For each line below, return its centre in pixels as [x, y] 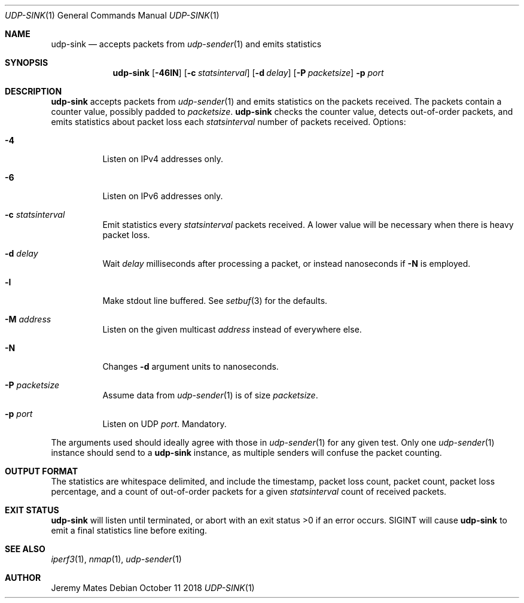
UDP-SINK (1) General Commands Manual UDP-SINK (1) [112, 15]
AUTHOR [23, 578]
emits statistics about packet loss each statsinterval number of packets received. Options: [229, 122]
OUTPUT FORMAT [42, 471]
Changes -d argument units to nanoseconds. [191, 366]
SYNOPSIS [27, 63]
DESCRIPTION [33, 91]
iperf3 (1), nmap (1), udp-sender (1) [116, 559]
